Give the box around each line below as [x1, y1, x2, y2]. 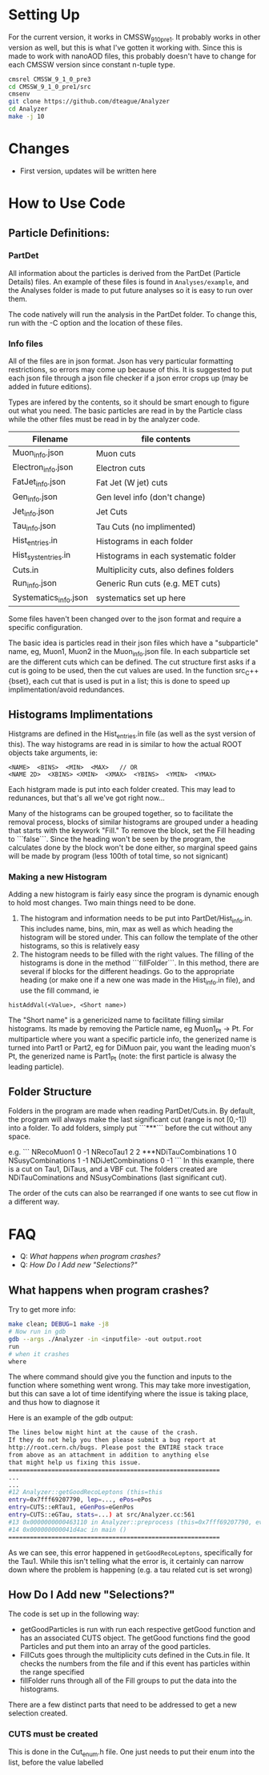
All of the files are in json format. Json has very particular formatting [8, 356, 234, 366]
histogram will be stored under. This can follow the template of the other [19, 932, 259, 942]
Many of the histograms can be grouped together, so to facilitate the [8, 809, 234, 818]
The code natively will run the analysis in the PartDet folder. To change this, [8, 309, 258, 319]
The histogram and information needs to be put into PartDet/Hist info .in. [19, 913, 253, 925]
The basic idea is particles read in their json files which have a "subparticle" [8, 638, 259, 648]
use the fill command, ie [19, 985, 99, 996]
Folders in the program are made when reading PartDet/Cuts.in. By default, [8, 1106, 255, 1116]
